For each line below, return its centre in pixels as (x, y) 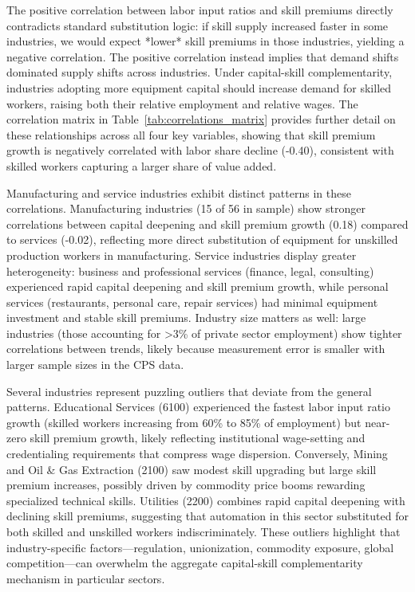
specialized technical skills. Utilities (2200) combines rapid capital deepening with (206, 500)
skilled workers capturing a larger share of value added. (142, 165)
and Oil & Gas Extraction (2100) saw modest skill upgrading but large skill (192, 469)
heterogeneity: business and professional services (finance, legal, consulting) (190, 271)
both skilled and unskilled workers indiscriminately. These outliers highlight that (204, 531)
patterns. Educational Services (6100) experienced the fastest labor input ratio (199, 407)
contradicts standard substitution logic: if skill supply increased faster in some (198, 25)
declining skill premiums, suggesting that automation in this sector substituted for (207, 516)
